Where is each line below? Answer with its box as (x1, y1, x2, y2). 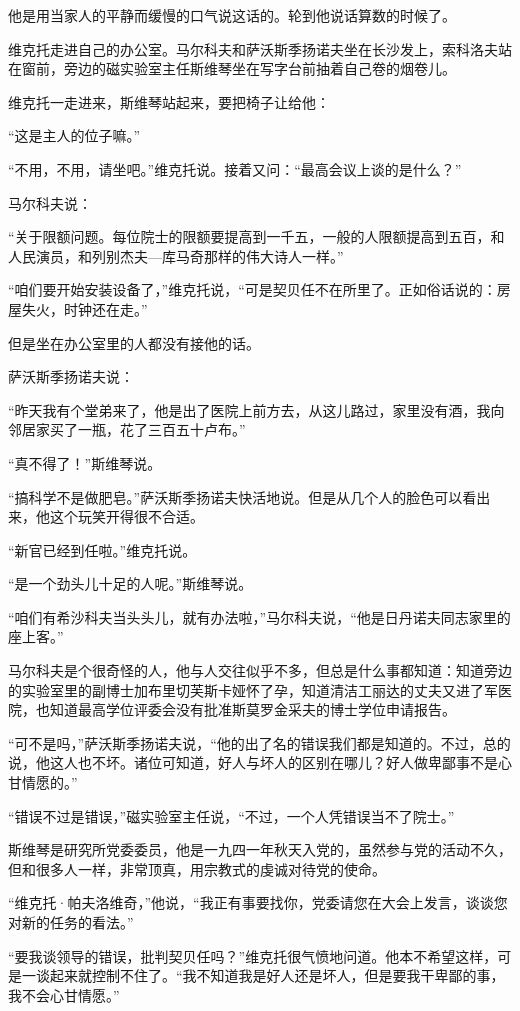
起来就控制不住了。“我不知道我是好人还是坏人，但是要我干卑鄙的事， (49, 965, 505, 986)
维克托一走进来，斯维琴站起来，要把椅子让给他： (8, 91, 330, 112)
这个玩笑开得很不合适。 (49, 506, 204, 527)
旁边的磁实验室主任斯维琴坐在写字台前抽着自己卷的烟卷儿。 (63, 58, 456, 79)
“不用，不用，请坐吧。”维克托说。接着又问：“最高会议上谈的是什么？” (8, 158, 462, 179)
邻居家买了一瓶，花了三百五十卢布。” (8, 419, 246, 440)
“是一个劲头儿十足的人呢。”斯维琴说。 (8, 573, 253, 594)
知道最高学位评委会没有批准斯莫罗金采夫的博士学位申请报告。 (49, 699, 456, 720)
